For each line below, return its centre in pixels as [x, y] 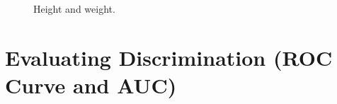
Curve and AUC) [91, 85]
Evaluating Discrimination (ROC [169, 57]
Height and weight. [74, 8]
